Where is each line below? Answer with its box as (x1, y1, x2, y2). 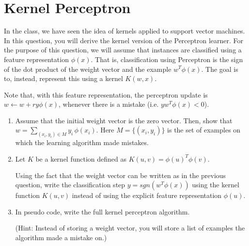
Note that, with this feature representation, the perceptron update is (4, 89, 208, 99)
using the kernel (192, 180, 239, 190)
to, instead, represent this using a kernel (4, 73, 123, 83)
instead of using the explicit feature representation (72, 190, 222, 200)
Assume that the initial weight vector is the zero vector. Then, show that (15, 115, 233, 125)
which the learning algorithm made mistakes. (15, 137, 149, 148)
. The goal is (201, 64, 238, 74)
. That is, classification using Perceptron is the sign (91, 54, 243, 64)
